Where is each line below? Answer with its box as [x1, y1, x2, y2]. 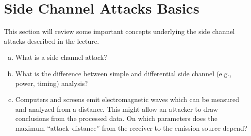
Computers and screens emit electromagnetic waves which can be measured [15, 94, 239, 104]
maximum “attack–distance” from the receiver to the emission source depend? [15, 122, 248, 133]
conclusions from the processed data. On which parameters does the [15, 113, 218, 123]
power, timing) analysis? [15, 78, 88, 88]
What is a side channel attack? [15, 52, 107, 62]
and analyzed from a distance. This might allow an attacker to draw [15, 103, 218, 114]
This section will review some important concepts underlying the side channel [4, 26, 235, 36]
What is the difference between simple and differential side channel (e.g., [15, 68, 232, 78]
